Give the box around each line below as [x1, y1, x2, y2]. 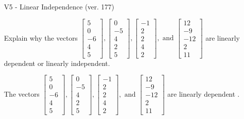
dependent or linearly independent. [4, 58, 110, 68]
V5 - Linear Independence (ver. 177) [4, 1, 115, 11]
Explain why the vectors [4, 32, 78, 43]
